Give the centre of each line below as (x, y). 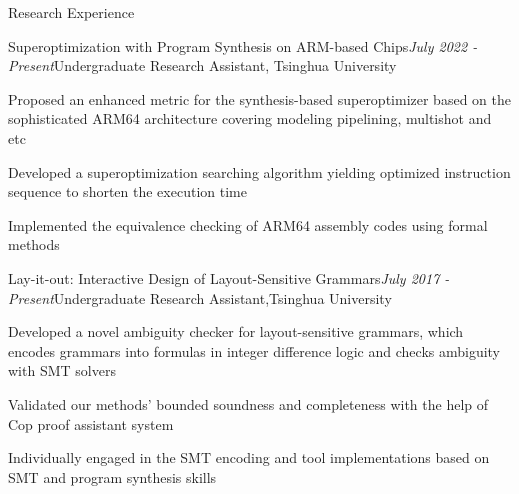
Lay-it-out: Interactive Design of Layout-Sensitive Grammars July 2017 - (229, 277)
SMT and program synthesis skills (112, 476)
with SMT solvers (62, 370)
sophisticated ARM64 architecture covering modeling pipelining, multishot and (250, 118)
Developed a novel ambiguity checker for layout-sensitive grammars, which (236, 331)
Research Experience (71, 12)
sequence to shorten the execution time (127, 191)
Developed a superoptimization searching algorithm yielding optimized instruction (259, 171)
